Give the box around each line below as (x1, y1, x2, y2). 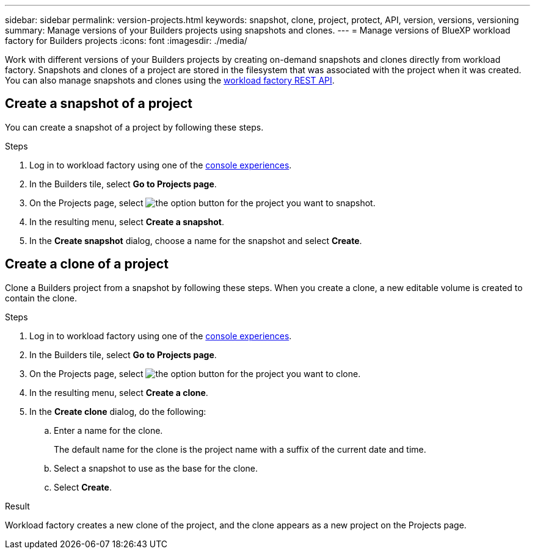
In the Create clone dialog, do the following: (29, 406, 206, 417)
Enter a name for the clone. (54, 425, 163, 436)
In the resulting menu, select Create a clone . (29, 387, 208, 398)
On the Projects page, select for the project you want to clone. (29, 368, 361, 379)
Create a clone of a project (5, 256, 169, 272)
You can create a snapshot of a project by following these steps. (5, 121, 264, 132)
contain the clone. (5, 292, 77, 303)
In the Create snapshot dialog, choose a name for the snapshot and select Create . (29, 235, 362, 246)
